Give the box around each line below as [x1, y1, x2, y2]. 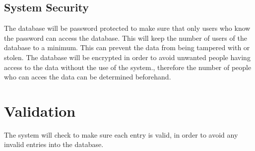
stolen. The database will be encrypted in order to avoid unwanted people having [4, 52, 251, 62]
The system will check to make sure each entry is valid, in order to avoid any [4, 129, 238, 140]
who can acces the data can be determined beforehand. [4, 72, 171, 82]
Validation [4, 100, 76, 121]
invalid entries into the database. [4, 139, 104, 150]
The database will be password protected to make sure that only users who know [4, 23, 251, 33]
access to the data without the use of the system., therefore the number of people [4, 62, 252, 72]
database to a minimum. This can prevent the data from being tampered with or [4, 42, 250, 53]
